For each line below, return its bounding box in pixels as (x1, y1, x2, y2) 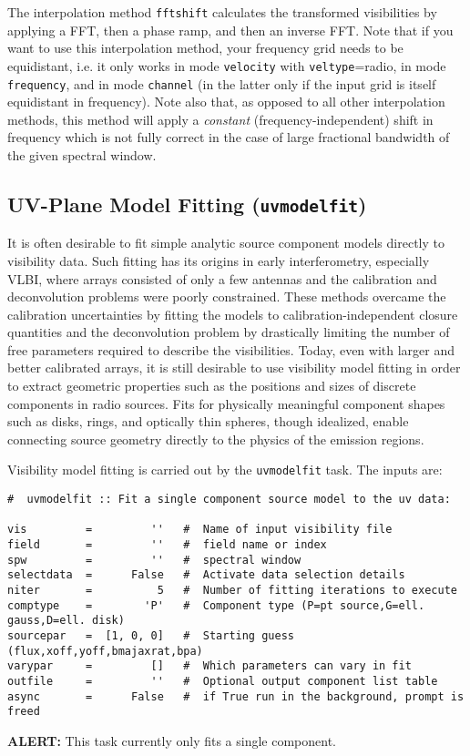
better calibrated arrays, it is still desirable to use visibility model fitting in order (7, 358, 461, 377)
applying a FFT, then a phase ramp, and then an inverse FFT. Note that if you (7, 20, 454, 39)
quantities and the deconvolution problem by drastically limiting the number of (7, 322, 450, 342)
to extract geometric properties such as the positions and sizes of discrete (7, 376, 416, 395)
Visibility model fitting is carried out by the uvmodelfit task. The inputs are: (7, 460, 443, 479)
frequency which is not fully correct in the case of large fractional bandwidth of (7, 128, 450, 147)
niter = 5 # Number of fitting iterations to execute (7, 584, 457, 598)
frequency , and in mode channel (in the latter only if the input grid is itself (7, 74, 436, 93)
